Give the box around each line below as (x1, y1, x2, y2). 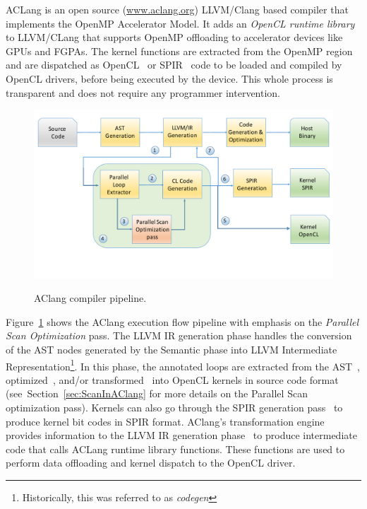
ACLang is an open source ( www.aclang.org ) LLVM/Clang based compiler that (6, 2, 349, 16)
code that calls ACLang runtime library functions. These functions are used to (6, 441, 345, 456)
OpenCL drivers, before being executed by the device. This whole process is (6, 71, 333, 86)
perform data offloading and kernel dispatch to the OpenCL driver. (6, 455, 296, 470)
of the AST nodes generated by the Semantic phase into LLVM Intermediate (6, 342, 337, 357)
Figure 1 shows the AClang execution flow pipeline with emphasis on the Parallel (6, 314, 359, 329)
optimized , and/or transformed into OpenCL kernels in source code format (6, 372, 339, 387)
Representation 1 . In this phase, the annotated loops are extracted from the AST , (6, 356, 360, 373)
